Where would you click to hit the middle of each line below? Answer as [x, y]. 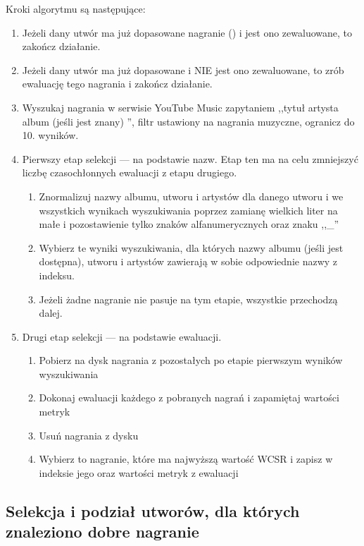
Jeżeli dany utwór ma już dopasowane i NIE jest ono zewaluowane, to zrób [183, 69]
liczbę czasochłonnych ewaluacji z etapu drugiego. [130, 172]
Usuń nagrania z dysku [89, 435]
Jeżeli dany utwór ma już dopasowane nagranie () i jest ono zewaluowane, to [187, 32]
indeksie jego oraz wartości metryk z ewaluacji [139, 472]
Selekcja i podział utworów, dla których [153, 510]
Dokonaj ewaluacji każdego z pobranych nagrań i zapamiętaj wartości [189, 398]
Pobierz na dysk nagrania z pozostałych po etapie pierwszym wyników [191, 360]
